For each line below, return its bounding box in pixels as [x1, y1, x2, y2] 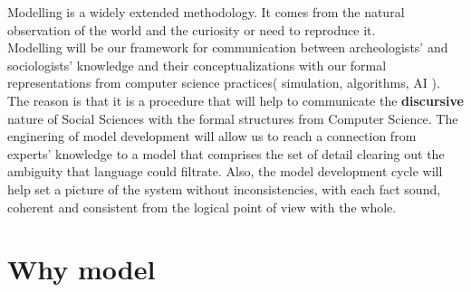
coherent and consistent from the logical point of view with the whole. [7, 197, 397, 216]
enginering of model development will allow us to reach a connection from [7, 127, 417, 146]
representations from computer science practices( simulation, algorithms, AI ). [7, 73, 440, 92]
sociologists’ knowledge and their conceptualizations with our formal [7, 55, 387, 74]
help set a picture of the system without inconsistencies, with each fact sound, [7, 179, 441, 198]
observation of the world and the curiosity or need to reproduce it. [7, 20, 376, 39]
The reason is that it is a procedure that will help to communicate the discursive [7, 90, 464, 109]
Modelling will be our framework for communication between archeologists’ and [7, 38, 448, 57]
